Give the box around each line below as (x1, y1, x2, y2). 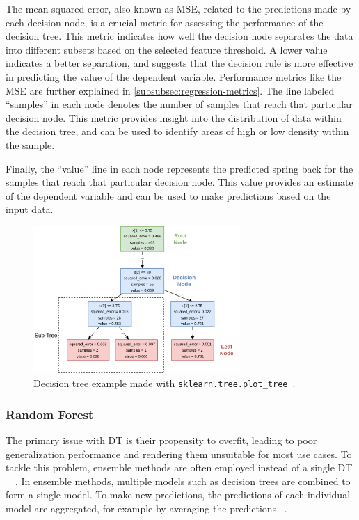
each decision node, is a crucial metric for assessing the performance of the (6, 15, 324, 29)
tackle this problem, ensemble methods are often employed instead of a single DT (6, 460, 353, 475)
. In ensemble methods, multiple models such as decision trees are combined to (15, 473, 351, 488)
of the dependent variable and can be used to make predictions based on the (6, 188, 331, 203)
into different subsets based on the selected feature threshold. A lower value (6, 42, 328, 56)
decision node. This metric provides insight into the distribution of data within (6, 110, 342, 125)
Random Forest (6, 405, 94, 423)
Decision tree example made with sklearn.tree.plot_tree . (33, 376, 296, 391)
